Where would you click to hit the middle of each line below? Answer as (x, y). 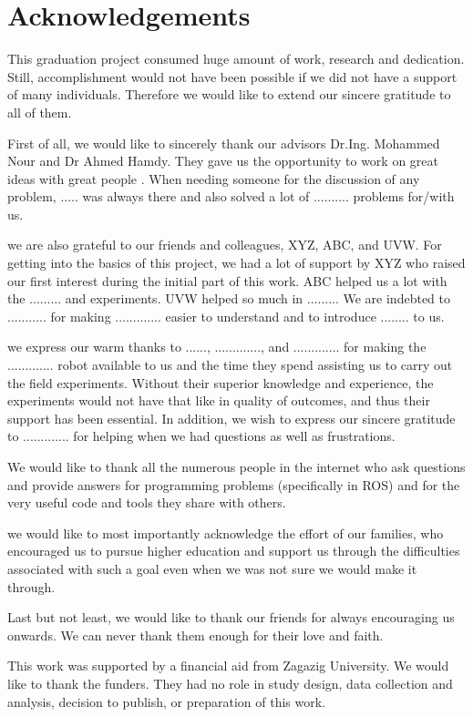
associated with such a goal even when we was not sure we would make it (212, 568)
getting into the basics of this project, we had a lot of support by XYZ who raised (236, 263)
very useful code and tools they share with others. (147, 502)
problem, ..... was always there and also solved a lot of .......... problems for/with (231, 196)
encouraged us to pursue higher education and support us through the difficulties (234, 551)
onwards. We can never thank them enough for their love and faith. (195, 635)
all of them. (40, 112)
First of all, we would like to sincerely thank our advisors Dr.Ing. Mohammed (224, 143)
